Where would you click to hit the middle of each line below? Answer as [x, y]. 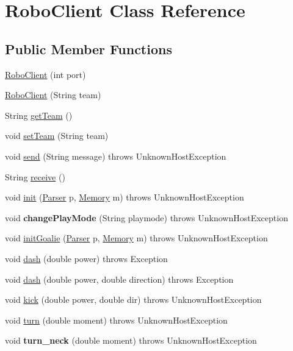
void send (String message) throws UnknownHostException [116, 156]
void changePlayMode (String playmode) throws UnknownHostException [146, 217]
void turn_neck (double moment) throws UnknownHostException [131, 340]
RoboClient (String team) [53, 95]
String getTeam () [39, 115]
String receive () [35, 176]
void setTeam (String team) [57, 136]
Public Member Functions [89, 48]
